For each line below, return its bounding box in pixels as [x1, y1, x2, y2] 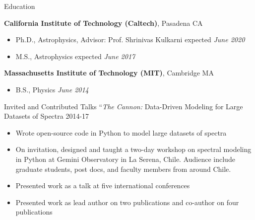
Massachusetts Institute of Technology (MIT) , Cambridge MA [4, 68, 214, 78]
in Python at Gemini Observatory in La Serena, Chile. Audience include [15, 153, 235, 164]
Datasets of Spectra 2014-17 [4, 111, 89, 121]
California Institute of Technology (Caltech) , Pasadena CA [4, 17, 203, 28]
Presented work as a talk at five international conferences [15, 180, 190, 191]
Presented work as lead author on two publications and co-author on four [15, 197, 239, 207]
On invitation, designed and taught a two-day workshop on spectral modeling [15, 144, 252, 154]
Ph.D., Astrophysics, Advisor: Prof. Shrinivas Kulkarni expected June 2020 [15, 34, 245, 45]
